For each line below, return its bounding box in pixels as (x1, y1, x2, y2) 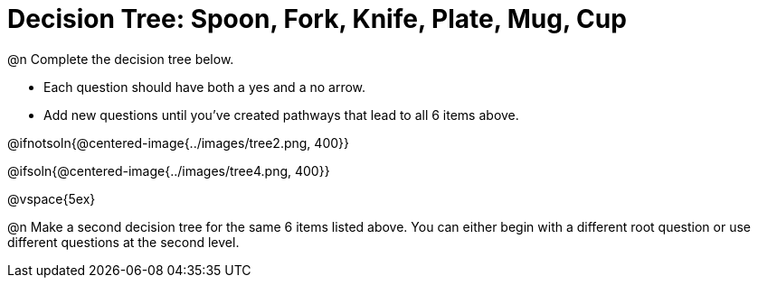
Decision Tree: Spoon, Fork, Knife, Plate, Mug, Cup (7, 4, 627, 34)
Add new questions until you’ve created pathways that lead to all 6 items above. (43, 106, 519, 123)
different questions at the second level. (7, 234, 240, 250)
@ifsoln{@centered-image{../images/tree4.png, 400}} (7, 162, 330, 179)
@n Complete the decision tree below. (7, 51, 234, 67)
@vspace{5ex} (7, 190, 96, 207)
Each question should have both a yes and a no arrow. (43, 78, 366, 95)
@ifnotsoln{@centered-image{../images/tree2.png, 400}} (7, 134, 349, 151)
